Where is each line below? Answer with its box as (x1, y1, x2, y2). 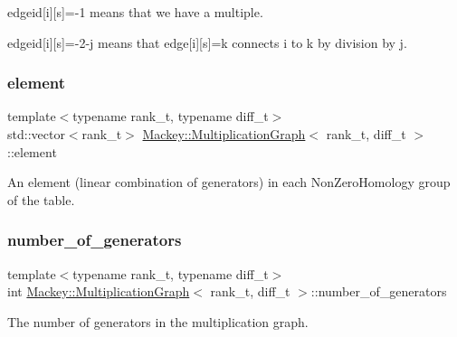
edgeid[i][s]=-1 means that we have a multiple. (7, 3, 263, 21)
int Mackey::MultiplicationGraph (7, 282, 190, 301)
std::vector (7, 125, 65, 143)
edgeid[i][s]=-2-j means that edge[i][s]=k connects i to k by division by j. (7, 33, 407, 51)
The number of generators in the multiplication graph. (7, 312, 309, 331)
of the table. (7, 190, 75, 209)
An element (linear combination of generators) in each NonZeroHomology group (7, 173, 451, 192)
